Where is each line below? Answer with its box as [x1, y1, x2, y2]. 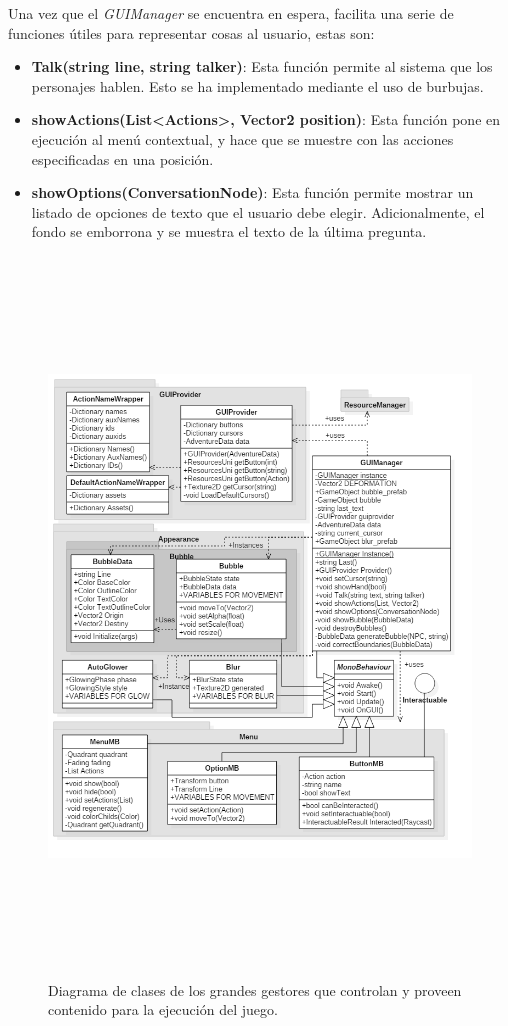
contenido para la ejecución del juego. [48, 999, 278, 1020]
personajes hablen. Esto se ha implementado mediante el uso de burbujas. [31, 75, 484, 96]
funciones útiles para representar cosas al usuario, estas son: [8, 22, 375, 43]
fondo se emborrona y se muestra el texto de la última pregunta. [31, 221, 427, 242]
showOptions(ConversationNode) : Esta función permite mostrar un [31, 182, 474, 203]
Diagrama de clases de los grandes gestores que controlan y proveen [48, 979, 462, 1000]
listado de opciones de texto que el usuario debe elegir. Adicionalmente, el [31, 201, 485, 222]
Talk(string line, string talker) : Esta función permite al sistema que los [31, 56, 493, 77]
